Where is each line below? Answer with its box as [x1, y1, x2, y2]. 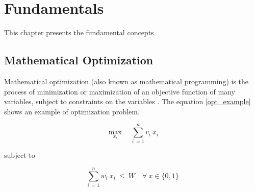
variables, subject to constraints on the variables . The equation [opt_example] [4, 96, 251, 107]
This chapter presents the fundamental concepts [4, 27, 154, 38]
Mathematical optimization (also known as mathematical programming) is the [4, 76, 249, 86]
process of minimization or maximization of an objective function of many [4, 86, 235, 97]
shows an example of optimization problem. [4, 106, 140, 116]
